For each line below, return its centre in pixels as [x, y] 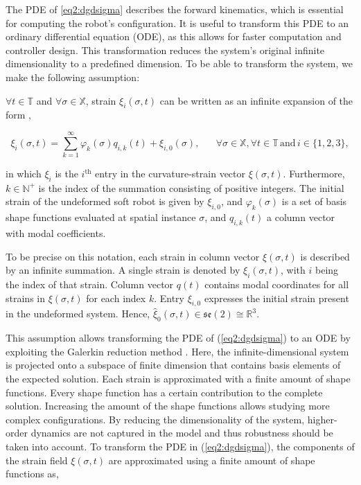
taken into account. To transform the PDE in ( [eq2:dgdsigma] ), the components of [180, 446]
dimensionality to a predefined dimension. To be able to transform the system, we [179, 63]
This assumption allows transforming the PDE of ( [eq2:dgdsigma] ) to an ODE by [178, 338]
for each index [116, 298]
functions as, [32, 474]
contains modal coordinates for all [277, 284]
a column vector [301, 217]
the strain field [37, 460]
